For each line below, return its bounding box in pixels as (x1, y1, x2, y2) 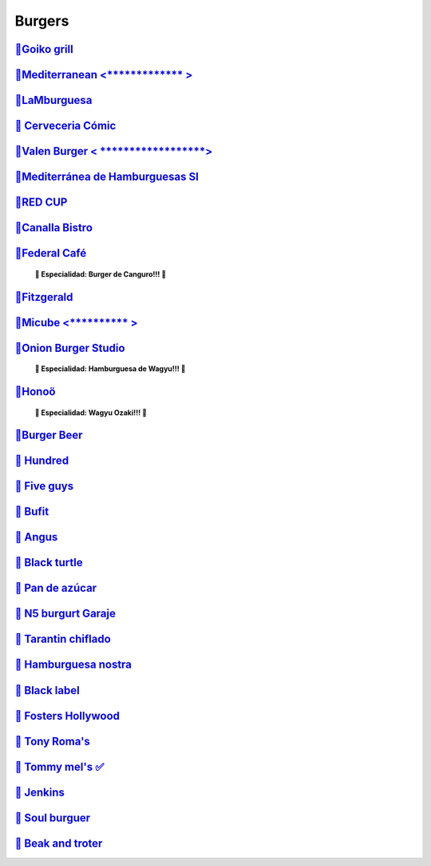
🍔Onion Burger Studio (14, 341, 125, 355)
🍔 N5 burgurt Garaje (14, 607, 116, 621)
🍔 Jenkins (14, 785, 65, 799)
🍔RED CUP (14, 196, 68, 210)
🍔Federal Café (14, 246, 87, 260)
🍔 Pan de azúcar (14, 581, 97, 595)
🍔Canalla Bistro (14, 221, 93, 235)
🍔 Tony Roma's (14, 734, 91, 748)
